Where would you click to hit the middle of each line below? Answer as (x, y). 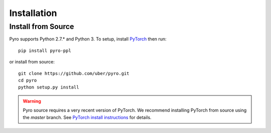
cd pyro (28, 80)
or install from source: (32, 62)
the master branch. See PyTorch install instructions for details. (87, 117)
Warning (32, 101)
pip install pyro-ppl (45, 50)
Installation (33, 13)
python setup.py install (49, 87)
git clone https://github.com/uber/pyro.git (74, 73)
